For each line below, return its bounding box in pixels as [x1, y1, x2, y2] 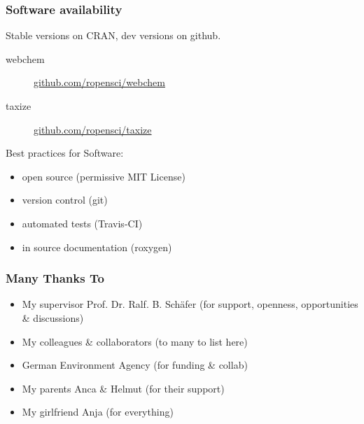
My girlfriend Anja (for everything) [22, 404, 174, 419]
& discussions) [22, 310, 84, 325]
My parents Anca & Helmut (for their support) [22, 381, 225, 395]
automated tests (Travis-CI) [22, 215, 143, 230]
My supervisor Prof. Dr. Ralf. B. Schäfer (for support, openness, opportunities [22, 297, 358, 311]
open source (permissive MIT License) [22, 169, 185, 183]
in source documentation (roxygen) [22, 239, 172, 254]
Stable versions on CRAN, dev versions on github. [6, 28, 221, 43]
